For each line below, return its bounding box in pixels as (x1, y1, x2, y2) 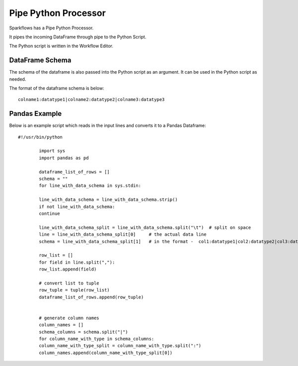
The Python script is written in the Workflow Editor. (9, 43, 114, 49)
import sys (39, 148, 66, 154)
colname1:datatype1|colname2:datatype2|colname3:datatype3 (18, 97, 165, 102)
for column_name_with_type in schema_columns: (39, 336, 154, 342)
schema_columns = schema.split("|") (39, 329, 129, 335)
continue (39, 211, 60, 216)
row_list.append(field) (39, 267, 97, 272)
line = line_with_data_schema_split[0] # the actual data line (39, 232, 207, 237)
